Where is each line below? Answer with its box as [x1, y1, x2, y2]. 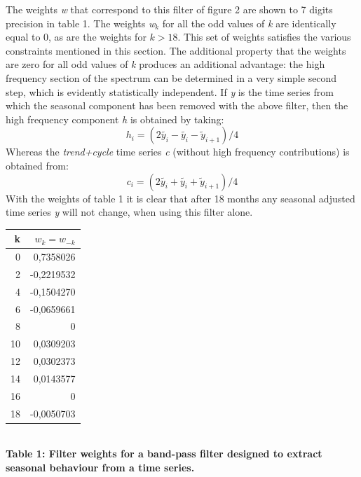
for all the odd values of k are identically [162, 15, 336, 30]
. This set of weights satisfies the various [177, 29, 351, 44]
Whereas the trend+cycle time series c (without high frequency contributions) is [6, 144, 350, 159]
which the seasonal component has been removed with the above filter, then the [6, 98, 348, 113]
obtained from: [6, 158, 69, 172]
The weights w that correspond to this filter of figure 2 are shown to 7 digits [6, 2, 333, 16]
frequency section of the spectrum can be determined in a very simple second [6, 70, 337, 85]
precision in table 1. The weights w [6, 15, 156, 30]
